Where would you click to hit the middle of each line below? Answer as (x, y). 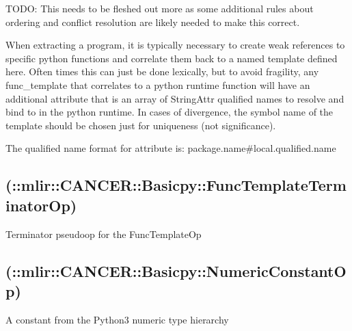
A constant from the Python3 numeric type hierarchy (117, 319)
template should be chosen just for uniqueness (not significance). (141, 125)
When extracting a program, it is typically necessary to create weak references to (175, 45)
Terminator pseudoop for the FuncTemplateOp (104, 234)
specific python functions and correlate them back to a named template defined (172, 58)
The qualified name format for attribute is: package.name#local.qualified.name (171, 148)
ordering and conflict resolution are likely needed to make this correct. (153, 22)
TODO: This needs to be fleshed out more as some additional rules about (160, 8)
